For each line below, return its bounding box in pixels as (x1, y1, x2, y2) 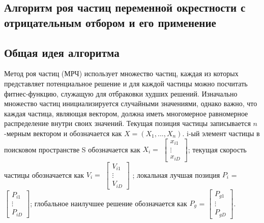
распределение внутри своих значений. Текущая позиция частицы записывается (4, 118, 251, 129)
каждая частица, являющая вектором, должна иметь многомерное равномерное (4, 108, 248, 118)
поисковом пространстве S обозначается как (4, 144, 140, 154)
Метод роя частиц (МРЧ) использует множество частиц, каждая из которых (4, 68, 239, 79)
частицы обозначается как (4, 169, 84, 180)
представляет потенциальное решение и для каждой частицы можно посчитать (4, 78, 248, 88)
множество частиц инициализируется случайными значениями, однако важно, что (4, 98, 257, 109)
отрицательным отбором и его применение (4, 14, 216, 30)
